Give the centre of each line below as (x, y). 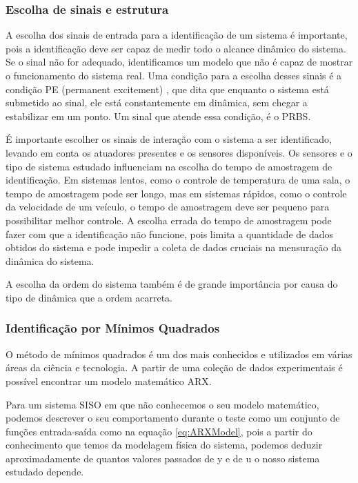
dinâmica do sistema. (50, 260)
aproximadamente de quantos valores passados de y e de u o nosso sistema (163, 458)
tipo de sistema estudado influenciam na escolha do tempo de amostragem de (169, 166)
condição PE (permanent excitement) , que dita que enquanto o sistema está (167, 89)
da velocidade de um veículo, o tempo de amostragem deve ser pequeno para (168, 207)
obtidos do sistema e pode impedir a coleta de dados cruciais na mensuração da (174, 247)
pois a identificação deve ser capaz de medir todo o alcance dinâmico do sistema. (176, 48)
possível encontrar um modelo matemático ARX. (109, 381)
